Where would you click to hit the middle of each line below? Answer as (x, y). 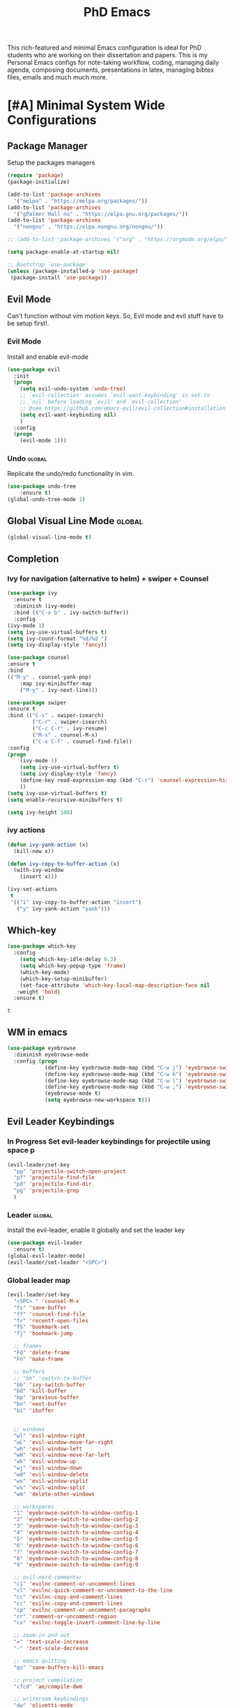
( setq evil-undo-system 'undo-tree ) (73, 389)
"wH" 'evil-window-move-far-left (62, 1455)
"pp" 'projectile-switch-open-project (70, 1171)
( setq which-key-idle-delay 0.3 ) (68, 960)
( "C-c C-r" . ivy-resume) (70, 729)
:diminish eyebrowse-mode (51, 1055)
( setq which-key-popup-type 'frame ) (73, 966)
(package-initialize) (39, 182)
